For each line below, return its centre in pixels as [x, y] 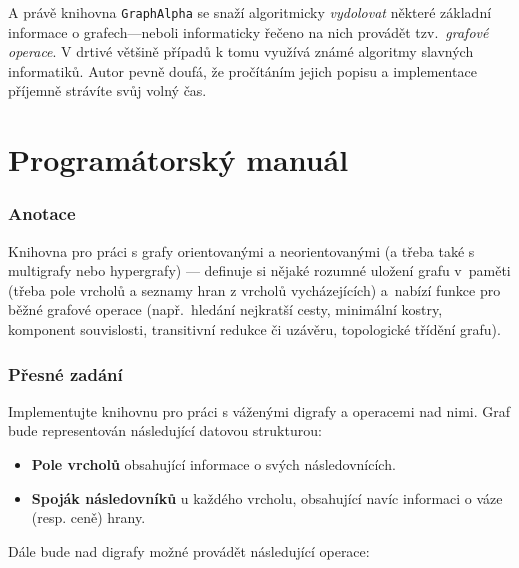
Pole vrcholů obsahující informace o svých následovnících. [213, 464]
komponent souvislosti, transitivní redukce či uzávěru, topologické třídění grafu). [254, 329]
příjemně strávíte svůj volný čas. [107, 90]
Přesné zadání [65, 373]
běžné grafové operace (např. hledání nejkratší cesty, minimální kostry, [225, 309]
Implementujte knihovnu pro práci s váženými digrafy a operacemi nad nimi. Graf [259, 410]
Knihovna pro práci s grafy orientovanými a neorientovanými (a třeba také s [241, 250]
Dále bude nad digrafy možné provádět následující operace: [189, 550]
